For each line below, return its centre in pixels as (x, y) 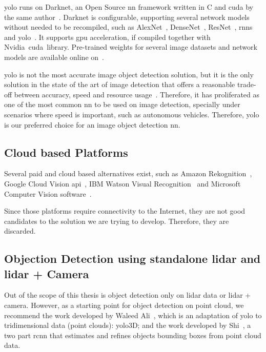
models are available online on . (54, 57)
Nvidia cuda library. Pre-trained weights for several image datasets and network (131, 47)
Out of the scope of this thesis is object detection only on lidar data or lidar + (128, 295)
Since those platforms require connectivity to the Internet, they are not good (125, 211)
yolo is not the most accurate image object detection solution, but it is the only (129, 74)
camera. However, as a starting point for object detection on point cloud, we (124, 305)
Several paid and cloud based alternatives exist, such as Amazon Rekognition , (128, 173)
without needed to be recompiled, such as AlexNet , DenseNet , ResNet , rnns (128, 27)
